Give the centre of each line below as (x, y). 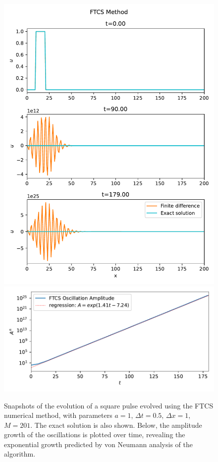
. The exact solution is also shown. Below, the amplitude (116, 425)
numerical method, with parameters (58, 415)
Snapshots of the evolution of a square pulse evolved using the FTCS (109, 405)
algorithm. (20, 454)
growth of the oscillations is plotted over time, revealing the (95, 434)
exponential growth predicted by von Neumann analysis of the (98, 444)
